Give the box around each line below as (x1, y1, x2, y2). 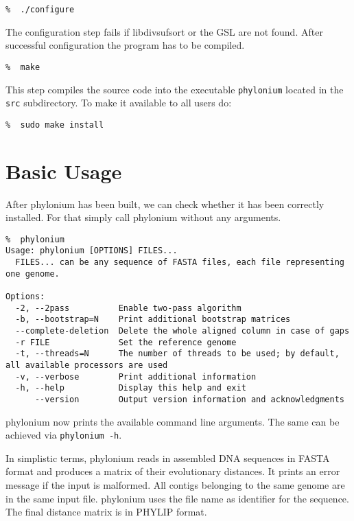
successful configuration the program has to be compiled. (5, 38, 245, 52)
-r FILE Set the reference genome (15, 337, 237, 347)
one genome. (5, 268, 60, 279)
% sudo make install (5, 119, 104, 130)
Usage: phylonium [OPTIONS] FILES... (5, 246, 178, 256)
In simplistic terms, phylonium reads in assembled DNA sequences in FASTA (5, 450, 330, 465)
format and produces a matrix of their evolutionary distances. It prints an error (5, 464, 340, 478)
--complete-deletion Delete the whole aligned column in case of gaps (15, 326, 350, 336)
